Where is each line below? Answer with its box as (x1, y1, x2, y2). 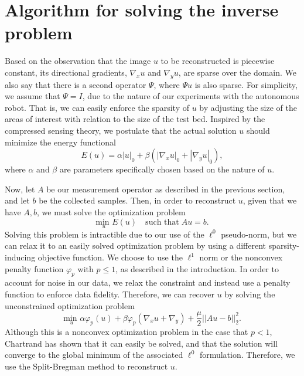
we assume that (5, 90, 60, 102)
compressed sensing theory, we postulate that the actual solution (5, 124, 237, 137)
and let (5, 194, 30, 206)
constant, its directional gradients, (5, 66, 127, 78)
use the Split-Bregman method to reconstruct (5, 360, 168, 372)
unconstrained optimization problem (5, 299, 135, 311)
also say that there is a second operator (5, 78, 146, 90)
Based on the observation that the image (5, 55, 151, 67)
